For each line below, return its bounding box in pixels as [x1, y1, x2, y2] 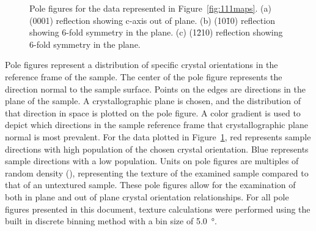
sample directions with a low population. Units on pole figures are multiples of [5, 154, 299, 167]
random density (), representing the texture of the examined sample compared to [5, 166, 309, 179]
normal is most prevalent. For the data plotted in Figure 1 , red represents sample [5, 130, 311, 143]
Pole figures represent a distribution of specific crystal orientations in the [5, 58, 278, 71]
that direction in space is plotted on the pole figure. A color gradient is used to [5, 106, 301, 119]
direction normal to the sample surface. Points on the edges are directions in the [5, 82, 306, 95]
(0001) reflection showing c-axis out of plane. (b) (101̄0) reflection [29, 13, 275, 26]
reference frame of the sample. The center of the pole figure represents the [5, 70, 282, 83]
